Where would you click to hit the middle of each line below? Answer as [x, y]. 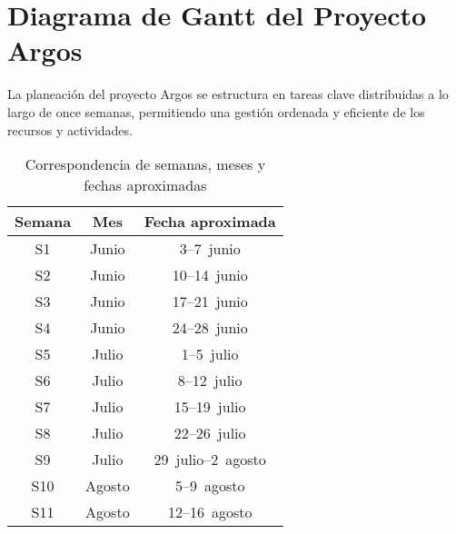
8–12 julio [210, 381]
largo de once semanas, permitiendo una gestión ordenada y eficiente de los [216, 111]
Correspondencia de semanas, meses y [145, 164]
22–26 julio [210, 433]
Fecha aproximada [210, 222]
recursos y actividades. [70, 129]
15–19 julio [210, 407]
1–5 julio [210, 354]
